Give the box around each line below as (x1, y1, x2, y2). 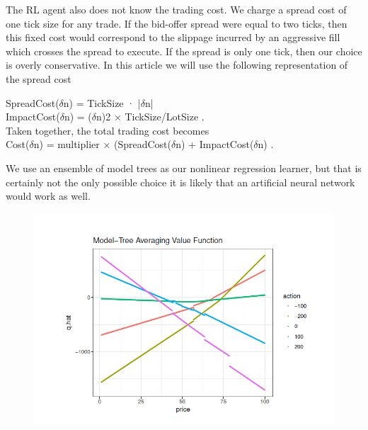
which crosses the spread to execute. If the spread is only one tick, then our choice (6, 43, 362, 58)
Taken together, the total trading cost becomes (6, 123, 209, 137)
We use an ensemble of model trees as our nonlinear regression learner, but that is (6, 160, 362, 175)
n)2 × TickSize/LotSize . (96, 109, 205, 124)
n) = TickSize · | (63, 95, 141, 110)
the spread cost (6, 71, 71, 86)
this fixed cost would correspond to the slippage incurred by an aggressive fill (6, 30, 340, 45)
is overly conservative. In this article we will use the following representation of (6, 57, 348, 72)
